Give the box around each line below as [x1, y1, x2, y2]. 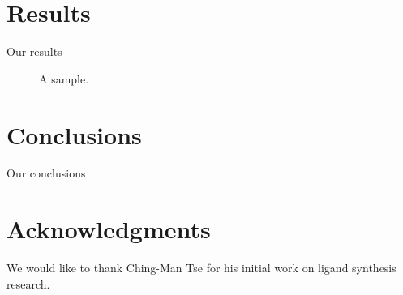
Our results [6, 43, 62, 60]
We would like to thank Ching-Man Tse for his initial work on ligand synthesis [6, 259, 397, 276]
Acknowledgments [6, 212, 211, 246]
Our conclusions [6, 165, 86, 182]
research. [6, 275, 50, 292]
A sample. [39, 70, 89, 87]
